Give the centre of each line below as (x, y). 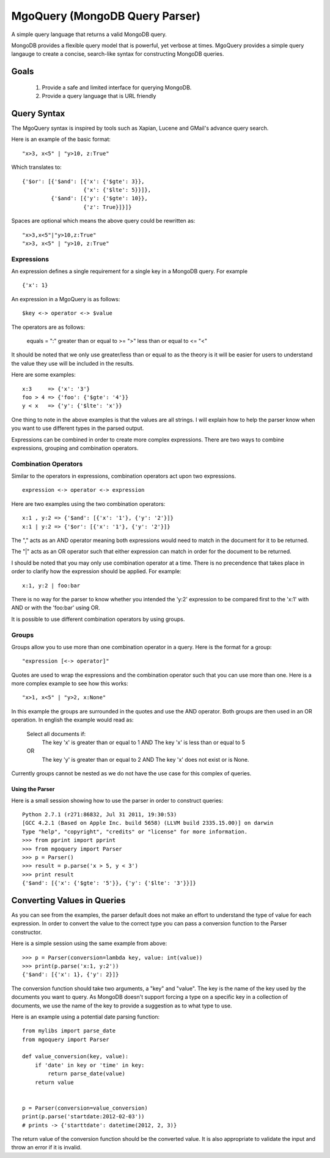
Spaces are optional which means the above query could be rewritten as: (103, 221)
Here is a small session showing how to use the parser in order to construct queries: (117, 800)
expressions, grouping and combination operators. (75, 448)
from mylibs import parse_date (69, 1031)
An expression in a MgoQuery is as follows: (66, 299)
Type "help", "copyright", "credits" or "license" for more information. (135, 832)
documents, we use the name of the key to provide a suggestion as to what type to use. (122, 1006)
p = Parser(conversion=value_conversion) (85, 1108)
